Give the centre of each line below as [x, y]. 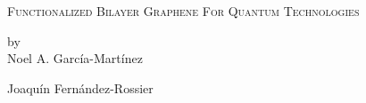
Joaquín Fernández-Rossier [80, 87]
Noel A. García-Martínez [75, 58]
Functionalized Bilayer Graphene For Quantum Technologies [183, 11]
